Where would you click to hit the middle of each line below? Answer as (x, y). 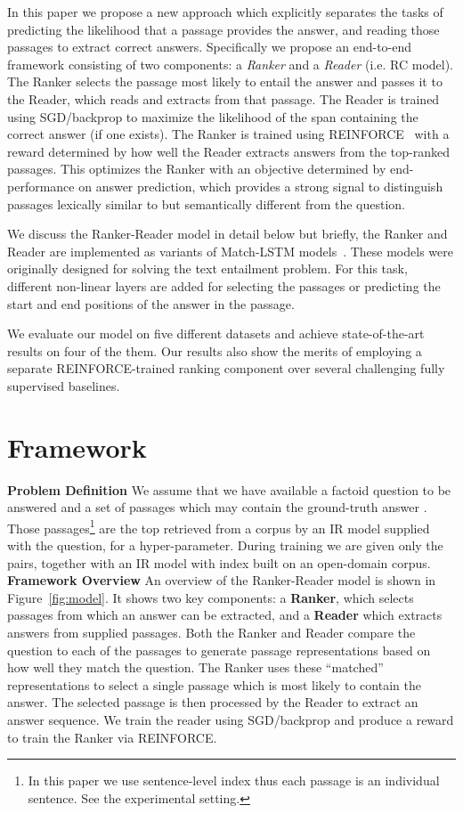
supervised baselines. (64, 385)
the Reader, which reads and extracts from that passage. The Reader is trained (223, 98)
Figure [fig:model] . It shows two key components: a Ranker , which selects (211, 597)
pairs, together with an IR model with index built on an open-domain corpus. (219, 562)
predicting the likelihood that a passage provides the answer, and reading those (223, 29)
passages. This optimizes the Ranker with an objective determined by (197, 169)
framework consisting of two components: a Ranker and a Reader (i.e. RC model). (231, 64)
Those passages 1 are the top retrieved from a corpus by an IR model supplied (219, 526)
